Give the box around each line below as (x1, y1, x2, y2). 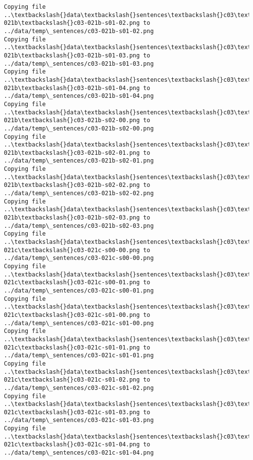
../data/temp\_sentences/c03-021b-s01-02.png (4, 27, 154, 35)
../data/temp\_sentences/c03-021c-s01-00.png (4, 319, 154, 327)
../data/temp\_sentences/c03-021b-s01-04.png (4, 92, 154, 100)
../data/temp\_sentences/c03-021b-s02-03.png (4, 222, 154, 229)
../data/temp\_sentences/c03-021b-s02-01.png (4, 157, 154, 165)
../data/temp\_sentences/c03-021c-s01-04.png (4, 449, 154, 457)
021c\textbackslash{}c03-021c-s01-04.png (4, 441, 140, 448)
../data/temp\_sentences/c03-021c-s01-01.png (4, 352, 154, 359)
